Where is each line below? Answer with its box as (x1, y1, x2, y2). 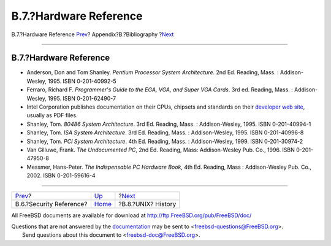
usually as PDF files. (26, 112, 78, 119)
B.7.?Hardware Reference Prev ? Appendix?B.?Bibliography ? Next (11, 31, 174, 38)
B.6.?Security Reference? (15, 199, 88, 208)
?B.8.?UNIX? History (118, 199, 177, 208)
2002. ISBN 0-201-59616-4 (26, 172, 96, 179)
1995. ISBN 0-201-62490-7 (48, 94, 116, 102)
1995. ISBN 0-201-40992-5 (48, 77, 116, 85)
